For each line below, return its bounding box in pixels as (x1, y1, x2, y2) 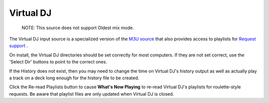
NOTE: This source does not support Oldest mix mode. (21, 25, 134, 31)
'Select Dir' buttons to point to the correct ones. (9, 59, 107, 65)
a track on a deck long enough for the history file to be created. (9, 75, 139, 81)
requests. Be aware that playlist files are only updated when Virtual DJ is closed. (9, 91, 174, 97)
